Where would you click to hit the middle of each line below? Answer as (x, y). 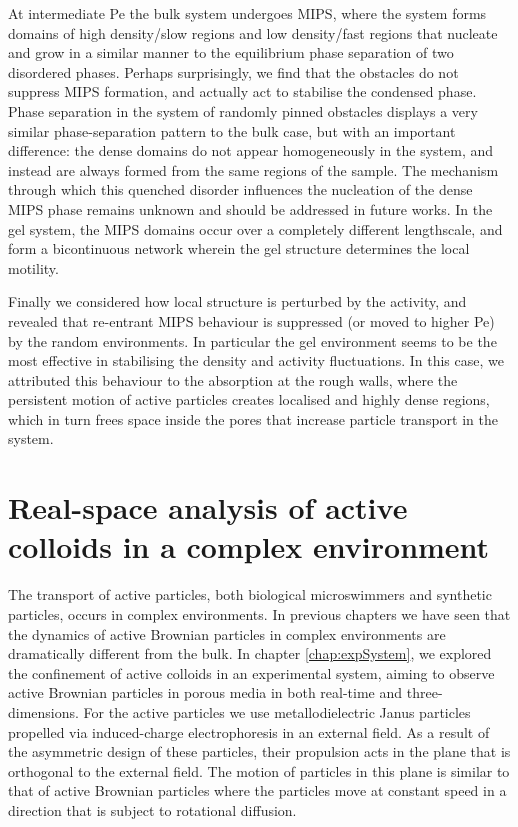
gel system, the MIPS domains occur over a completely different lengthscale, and (255, 228)
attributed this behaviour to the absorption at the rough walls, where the (233, 379)
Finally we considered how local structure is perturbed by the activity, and (237, 301)
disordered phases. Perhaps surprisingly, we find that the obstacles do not (233, 71)
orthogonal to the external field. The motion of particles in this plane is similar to (259, 770)
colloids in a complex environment (249, 546)
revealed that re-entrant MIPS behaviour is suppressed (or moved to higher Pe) (251, 320)
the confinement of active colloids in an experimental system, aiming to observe (251, 672)
